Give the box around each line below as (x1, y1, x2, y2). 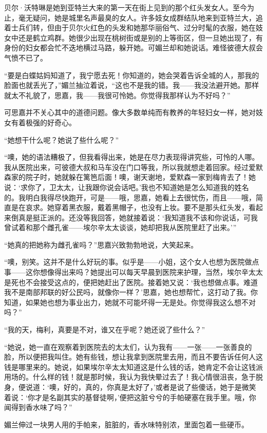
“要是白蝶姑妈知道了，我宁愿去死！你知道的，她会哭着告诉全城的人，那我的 (4, 69, 259, 80)
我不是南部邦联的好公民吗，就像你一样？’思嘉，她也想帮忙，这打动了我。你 (4, 287, 258, 297)
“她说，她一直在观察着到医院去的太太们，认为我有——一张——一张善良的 (4, 341, 252, 352)
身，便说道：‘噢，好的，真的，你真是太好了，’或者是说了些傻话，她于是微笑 (4, 382, 256, 392)
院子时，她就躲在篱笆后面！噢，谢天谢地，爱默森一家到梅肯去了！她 (25, 172, 256, 182)
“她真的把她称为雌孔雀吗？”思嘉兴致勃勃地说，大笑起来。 (4, 239, 198, 250)
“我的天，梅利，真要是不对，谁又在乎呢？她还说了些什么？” (4, 324, 205, 335)
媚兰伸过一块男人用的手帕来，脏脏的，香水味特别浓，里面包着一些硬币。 (4, 419, 249, 429)
